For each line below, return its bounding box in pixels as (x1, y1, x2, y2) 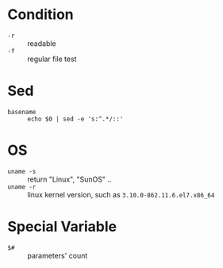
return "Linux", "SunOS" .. (27, 174, 112, 184)
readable (27, 38, 56, 48)
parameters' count (27, 251, 88, 260)
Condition (7, 6, 74, 24)
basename (7, 108, 37, 116)
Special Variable (7, 218, 117, 235)
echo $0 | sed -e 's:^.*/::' (27, 115, 124, 123)
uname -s (7, 167, 37, 175)
